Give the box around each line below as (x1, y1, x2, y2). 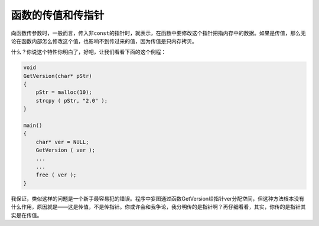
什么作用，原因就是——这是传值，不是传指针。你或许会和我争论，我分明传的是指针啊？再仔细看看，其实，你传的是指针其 (11, 204, 306, 211)
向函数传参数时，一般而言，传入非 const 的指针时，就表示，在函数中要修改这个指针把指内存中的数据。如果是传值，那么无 (11, 30, 307, 37)
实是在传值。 (11, 211, 43, 218)
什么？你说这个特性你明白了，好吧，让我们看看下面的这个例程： (11, 48, 167, 55)
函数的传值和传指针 (11, 9, 105, 22)
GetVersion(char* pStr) (23, 73, 93, 79)
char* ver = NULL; (35, 139, 89, 145)
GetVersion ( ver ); (35, 147, 96, 153)
